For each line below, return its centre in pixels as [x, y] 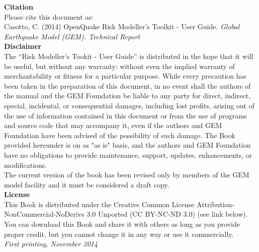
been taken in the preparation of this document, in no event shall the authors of [127, 85]
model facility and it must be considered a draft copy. [87, 184]
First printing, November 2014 [51, 244]
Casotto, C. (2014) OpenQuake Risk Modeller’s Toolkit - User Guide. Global [122, 26]
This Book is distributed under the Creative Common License [99, 204]
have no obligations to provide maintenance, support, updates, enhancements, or [128, 154]
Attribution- [215, 204]
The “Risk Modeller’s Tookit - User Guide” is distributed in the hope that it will [129, 56]
